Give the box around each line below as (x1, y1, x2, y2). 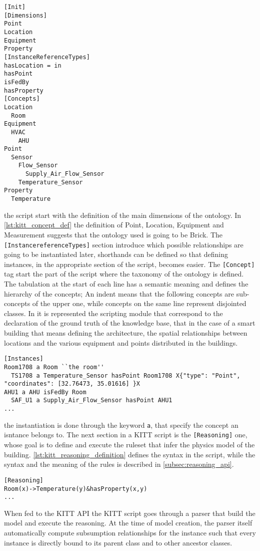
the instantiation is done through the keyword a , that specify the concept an (4, 419, 238, 430)
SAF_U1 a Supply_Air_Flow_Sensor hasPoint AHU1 (11, 397, 172, 404)
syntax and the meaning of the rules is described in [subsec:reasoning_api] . (4, 459, 234, 469)
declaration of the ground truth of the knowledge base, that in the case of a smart (4, 318, 255, 328)
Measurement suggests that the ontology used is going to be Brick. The (4, 229, 223, 239)
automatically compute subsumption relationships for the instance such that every (4, 527, 256, 538)
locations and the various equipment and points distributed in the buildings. (4, 337, 238, 348)
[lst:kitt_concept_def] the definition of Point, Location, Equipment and (4, 219, 224, 230)
